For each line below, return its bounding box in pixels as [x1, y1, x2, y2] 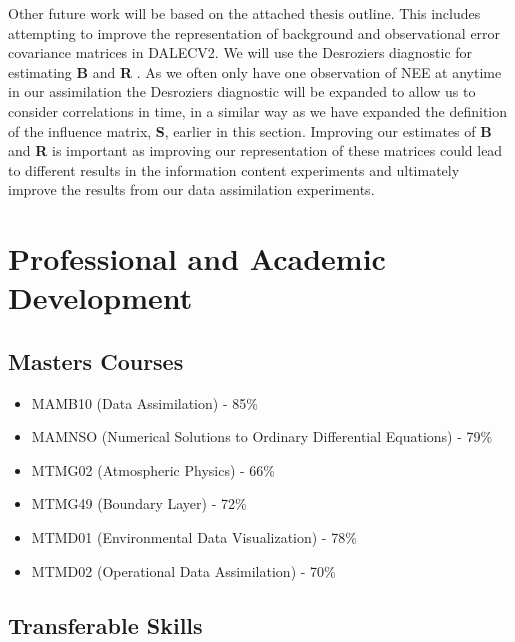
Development [8, 277, 193, 318]
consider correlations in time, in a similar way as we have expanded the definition [8, 100, 507, 121]
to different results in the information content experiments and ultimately [8, 159, 460, 180]
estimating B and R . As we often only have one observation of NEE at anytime [8, 61, 502, 82]
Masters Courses [8, 345, 184, 376]
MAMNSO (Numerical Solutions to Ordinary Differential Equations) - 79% [31, 426, 493, 447]
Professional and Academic [8, 238, 386, 279]
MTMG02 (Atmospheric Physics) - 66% [31, 459, 276, 480]
